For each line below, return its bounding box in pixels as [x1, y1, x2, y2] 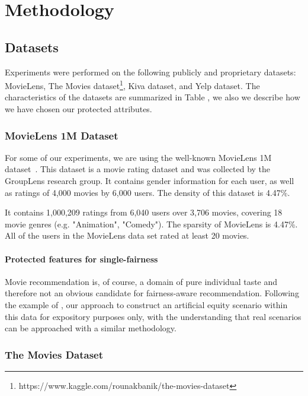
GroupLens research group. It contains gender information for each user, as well [5, 175, 294, 187]
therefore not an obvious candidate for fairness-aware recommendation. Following [5, 287, 299, 299]
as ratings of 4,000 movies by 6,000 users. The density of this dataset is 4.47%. [5, 186, 290, 198]
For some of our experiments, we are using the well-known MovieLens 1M [5, 151, 272, 163]
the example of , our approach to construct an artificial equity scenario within [5, 298, 288, 311]
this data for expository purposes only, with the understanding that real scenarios [5, 310, 301, 322]
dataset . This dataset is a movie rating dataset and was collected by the [5, 163, 271, 175]
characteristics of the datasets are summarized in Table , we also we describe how [5, 91, 300, 103]
